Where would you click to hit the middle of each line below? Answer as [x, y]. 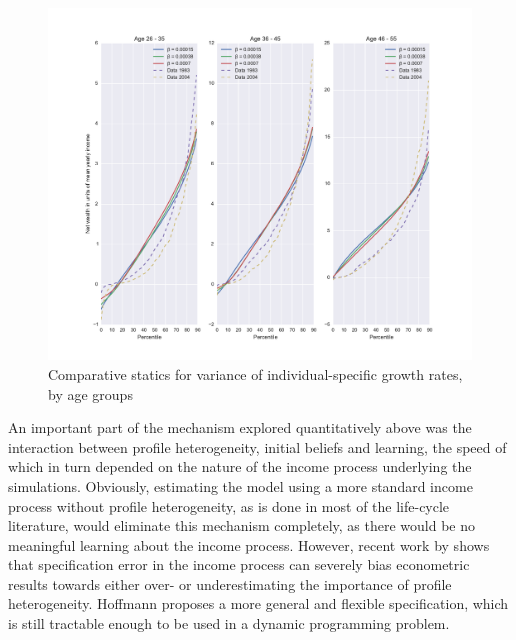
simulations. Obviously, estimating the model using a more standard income [240, 485]
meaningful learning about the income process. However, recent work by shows [249, 544]
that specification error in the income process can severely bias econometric [239, 564]
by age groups [90, 393]
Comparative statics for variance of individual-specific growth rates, [255, 373]
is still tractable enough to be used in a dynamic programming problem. [229, 623]
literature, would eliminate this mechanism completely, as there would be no [241, 525]
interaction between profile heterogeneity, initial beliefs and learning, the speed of [257, 446]
